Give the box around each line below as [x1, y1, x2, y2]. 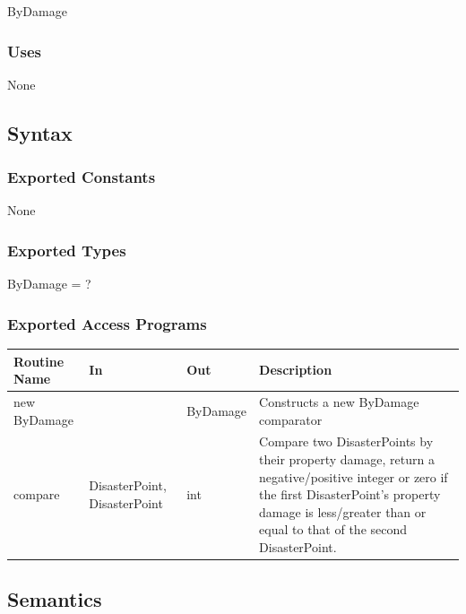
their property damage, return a [259, 450, 435, 468]
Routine [13, 351, 65, 370]
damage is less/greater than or [259, 502, 427, 521]
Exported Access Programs [7, 312, 207, 334]
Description [259, 360, 332, 379]
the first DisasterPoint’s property [259, 485, 441, 504]
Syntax [7, 118, 73, 146]
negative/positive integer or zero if [259, 467, 448, 486]
